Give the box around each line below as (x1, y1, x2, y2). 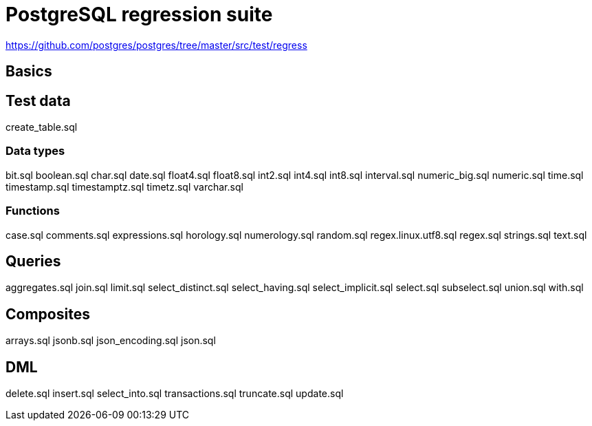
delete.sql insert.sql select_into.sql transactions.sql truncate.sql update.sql (6, 387, 344, 400)
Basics (6, 63, 52, 81)
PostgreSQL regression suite (6, 3, 273, 26)
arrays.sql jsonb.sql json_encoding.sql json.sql (6, 334, 216, 347)
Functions (6, 204, 60, 218)
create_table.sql (6, 121, 78, 134)
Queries (6, 252, 61, 270)
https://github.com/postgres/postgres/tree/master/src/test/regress (6, 39, 307, 51)
